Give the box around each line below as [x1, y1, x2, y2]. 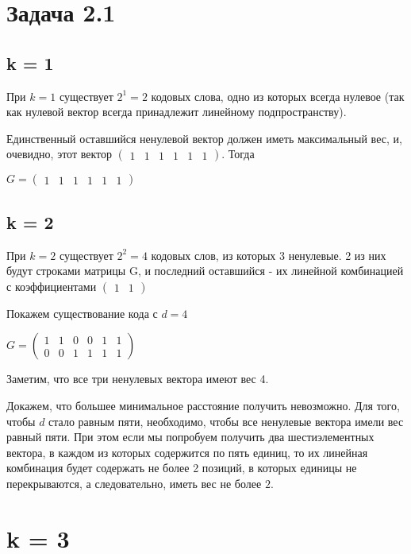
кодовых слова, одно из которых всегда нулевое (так [151, 87, 405, 104]
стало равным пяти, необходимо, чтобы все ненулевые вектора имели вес [48, 413, 404, 429]
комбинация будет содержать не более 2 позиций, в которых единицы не [6, 459, 357, 476]
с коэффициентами [6, 277, 97, 294]
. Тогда [221, 145, 255, 162]
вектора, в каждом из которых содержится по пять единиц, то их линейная [6, 444, 368, 460]
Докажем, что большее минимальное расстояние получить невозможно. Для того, [6, 397, 400, 413]
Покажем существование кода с [6, 304, 158, 321]
